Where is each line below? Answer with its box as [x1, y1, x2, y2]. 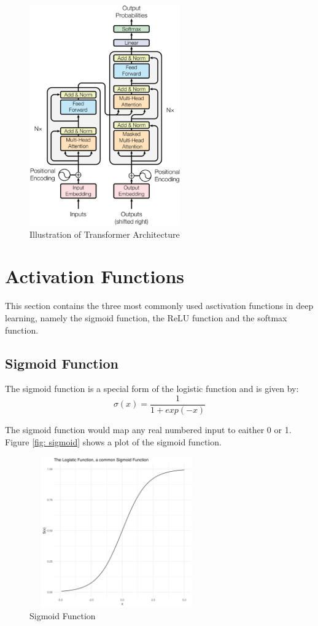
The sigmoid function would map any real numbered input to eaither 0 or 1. [5, 423, 292, 436]
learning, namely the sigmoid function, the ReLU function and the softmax [5, 311, 287, 324]
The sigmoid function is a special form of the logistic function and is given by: [5, 382, 299, 395]
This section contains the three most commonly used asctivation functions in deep [5, 299, 314, 312]
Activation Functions [5, 264, 185, 289]
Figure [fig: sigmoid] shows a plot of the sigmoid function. [5, 435, 222, 448]
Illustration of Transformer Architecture [29, 227, 180, 240]
